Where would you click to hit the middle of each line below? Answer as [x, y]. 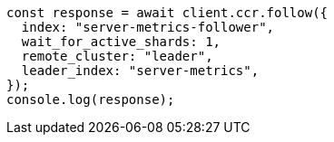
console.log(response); [91, 99]
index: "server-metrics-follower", [148, 27]
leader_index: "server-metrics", [140, 71]
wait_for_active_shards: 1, [121, 42]
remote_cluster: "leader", [117, 56]
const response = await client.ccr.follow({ [167, 13]
